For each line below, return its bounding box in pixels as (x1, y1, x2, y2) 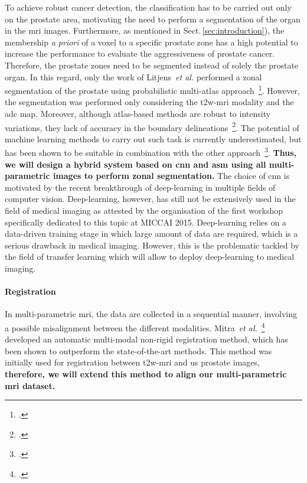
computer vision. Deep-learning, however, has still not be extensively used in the (5, 192, 296, 205)
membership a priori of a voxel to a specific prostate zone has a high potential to (5, 35, 298, 48)
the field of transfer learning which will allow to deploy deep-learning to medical (5, 250, 295, 263)
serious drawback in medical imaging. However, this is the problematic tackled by (5, 239, 299, 251)
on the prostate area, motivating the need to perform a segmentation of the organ (5, 12, 301, 25)
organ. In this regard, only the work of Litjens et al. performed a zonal (5, 70, 262, 83)
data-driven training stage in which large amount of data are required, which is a (5, 227, 298, 240)
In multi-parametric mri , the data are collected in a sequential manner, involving (5, 308, 297, 320)
